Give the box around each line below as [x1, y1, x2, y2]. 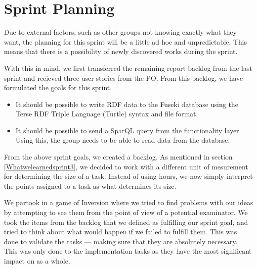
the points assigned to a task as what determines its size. [4, 180, 176, 191]
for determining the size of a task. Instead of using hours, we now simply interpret [4, 171, 253, 181]
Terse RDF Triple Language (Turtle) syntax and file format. [15, 108, 198, 119]
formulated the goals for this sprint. [4, 82, 112, 93]
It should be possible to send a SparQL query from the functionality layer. [15, 125, 241, 135]
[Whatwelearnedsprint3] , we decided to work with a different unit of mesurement [4, 161, 248, 171]
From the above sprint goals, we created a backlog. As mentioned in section [4, 152, 233, 162]
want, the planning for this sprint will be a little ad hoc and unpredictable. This [4, 36, 247, 47]
